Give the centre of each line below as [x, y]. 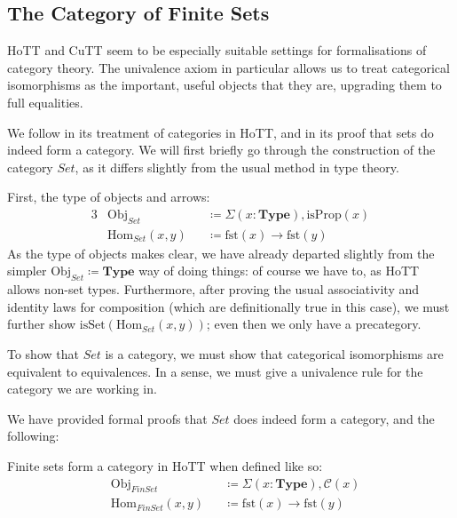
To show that [43, 353]
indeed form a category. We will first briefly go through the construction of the [221, 150]
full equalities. [45, 102]
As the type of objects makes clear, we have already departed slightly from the [221, 253]
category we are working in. [82, 389]
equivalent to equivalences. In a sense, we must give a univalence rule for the [215, 371]
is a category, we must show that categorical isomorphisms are [274, 353]
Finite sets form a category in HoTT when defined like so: [165, 465]
